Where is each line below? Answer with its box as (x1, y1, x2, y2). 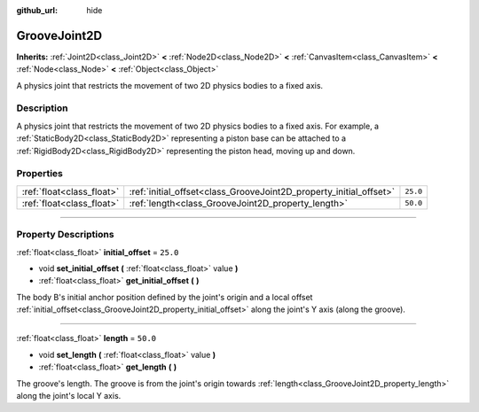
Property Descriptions (16, 229, 114, 241)
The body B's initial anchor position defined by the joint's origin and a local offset (16, 292, 313, 302)
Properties (16, 167, 64, 180)
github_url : (16, 5, 58, 15)
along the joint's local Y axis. (16, 391, 122, 401)
